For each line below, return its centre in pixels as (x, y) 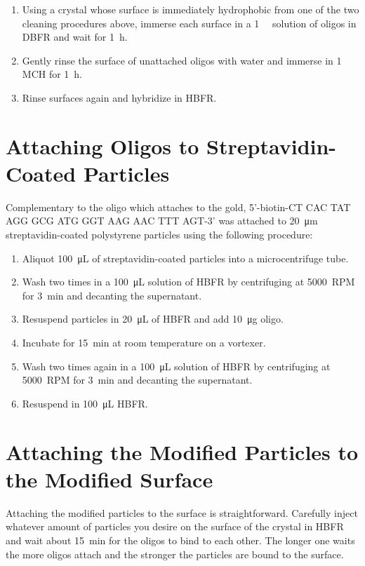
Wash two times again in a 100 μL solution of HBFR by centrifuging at (176, 366)
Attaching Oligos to (102, 146)
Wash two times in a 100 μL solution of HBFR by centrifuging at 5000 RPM (188, 282)
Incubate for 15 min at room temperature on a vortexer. (144, 343)
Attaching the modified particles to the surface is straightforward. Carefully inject (182, 512)
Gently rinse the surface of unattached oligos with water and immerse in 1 (182, 60)
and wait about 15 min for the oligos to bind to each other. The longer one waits (180, 540)
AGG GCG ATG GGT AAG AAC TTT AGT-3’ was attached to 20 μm (162, 221)
